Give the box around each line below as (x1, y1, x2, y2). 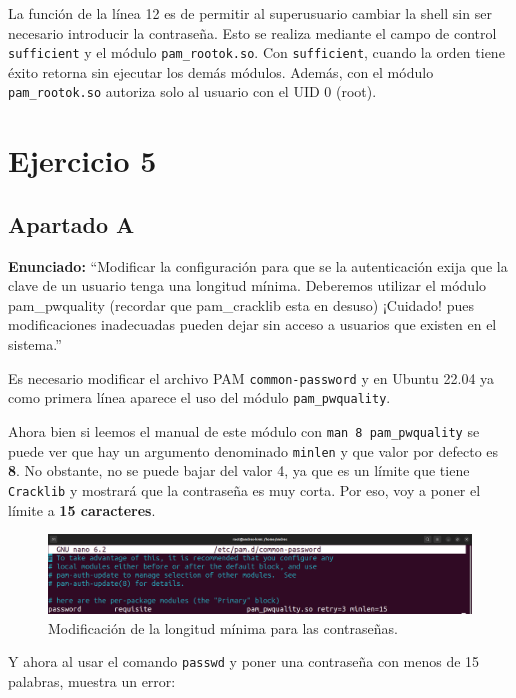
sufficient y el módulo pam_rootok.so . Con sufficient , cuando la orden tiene (8, 42, 505, 63)
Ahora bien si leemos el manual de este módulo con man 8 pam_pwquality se (8, 420, 480, 441)
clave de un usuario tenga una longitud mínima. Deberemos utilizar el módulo (8, 275, 487, 296)
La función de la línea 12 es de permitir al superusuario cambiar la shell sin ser (8, 3, 492, 23)
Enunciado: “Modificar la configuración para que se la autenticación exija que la (8, 255, 508, 276)
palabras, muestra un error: (8, 670, 176, 691)
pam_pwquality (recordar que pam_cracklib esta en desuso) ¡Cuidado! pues (8, 294, 474, 315)
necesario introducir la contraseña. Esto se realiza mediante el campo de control (8, 22, 497, 43)
